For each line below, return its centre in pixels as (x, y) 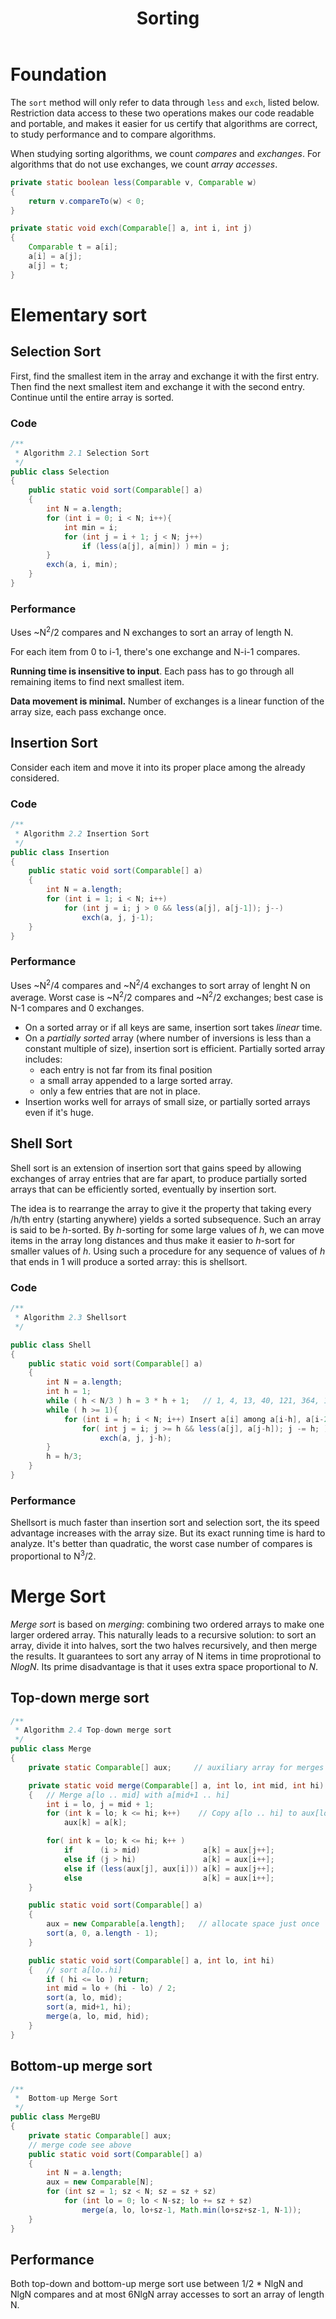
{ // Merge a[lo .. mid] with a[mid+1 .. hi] (129, 1795)
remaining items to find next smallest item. (97, 681)
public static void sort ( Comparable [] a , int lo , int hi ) (151, 1960)
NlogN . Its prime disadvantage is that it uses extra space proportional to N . (164, 1666)
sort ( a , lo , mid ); (84, 1998)
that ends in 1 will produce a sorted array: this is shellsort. (129, 1261)
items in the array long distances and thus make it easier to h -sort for (153, 1240)
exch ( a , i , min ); (82, 565)
